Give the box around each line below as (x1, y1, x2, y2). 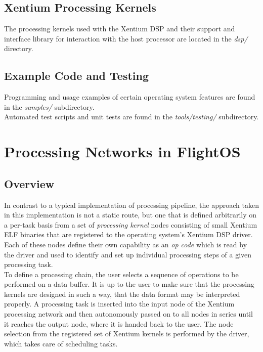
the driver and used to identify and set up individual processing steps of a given (4, 249, 252, 259)
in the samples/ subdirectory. (4, 101, 95, 112)
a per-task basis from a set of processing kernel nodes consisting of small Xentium (4, 219, 257, 230)
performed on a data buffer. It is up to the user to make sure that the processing (4, 279, 254, 289)
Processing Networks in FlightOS (4, 141, 241, 162)
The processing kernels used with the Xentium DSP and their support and (4, 23, 235, 34)
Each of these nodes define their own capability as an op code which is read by (4, 239, 247, 249)
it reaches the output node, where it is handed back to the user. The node (4, 318, 234, 329)
